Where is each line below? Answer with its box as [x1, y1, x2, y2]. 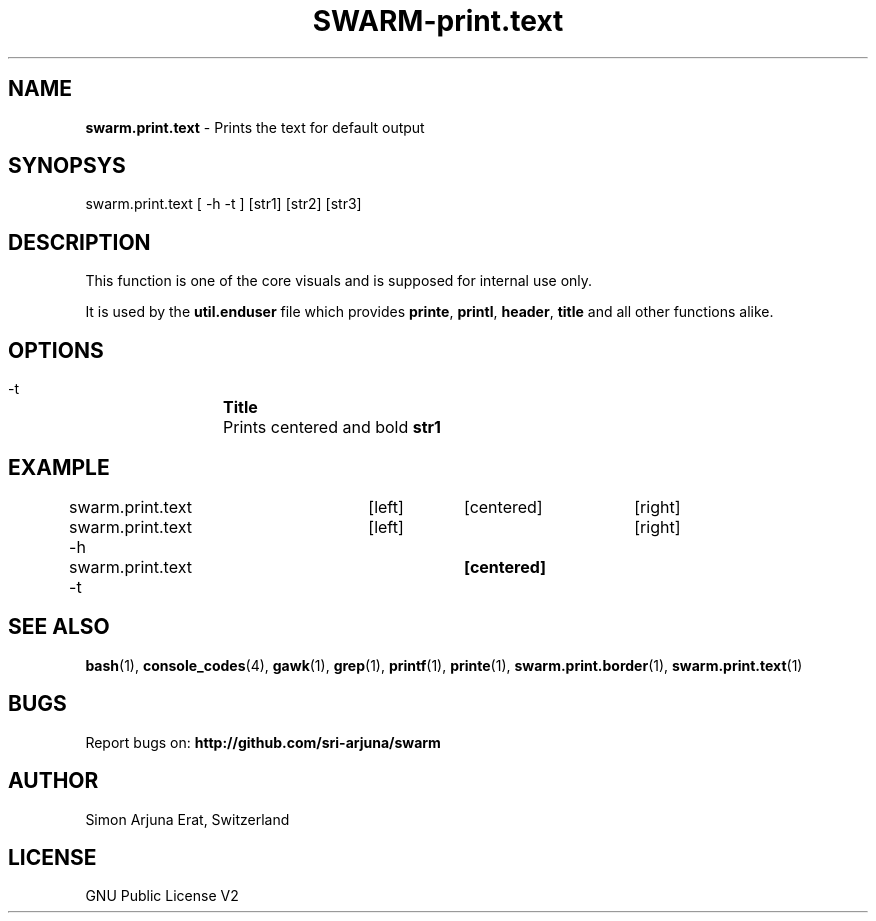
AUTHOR [8, 768, 99, 794]
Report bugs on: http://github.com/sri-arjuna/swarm [85, 733, 441, 751]
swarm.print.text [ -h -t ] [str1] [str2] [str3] [85, 195, 362, 213]
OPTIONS [8, 337, 104, 363]
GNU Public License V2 [85, 887, 239, 905]
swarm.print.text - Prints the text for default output [85, 118, 425, 136]
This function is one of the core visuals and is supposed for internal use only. [85, 272, 593, 290]
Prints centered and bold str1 [223, 417, 441, 438]
